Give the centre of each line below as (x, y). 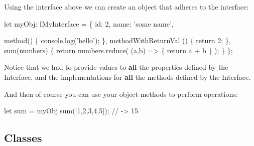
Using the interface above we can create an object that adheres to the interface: (126, 7)
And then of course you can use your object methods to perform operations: (121, 94)
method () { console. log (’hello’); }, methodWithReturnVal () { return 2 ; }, (117, 40)
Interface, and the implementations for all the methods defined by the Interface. (128, 77)
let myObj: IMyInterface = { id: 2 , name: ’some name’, (89, 23)
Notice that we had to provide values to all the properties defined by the (116, 67)
